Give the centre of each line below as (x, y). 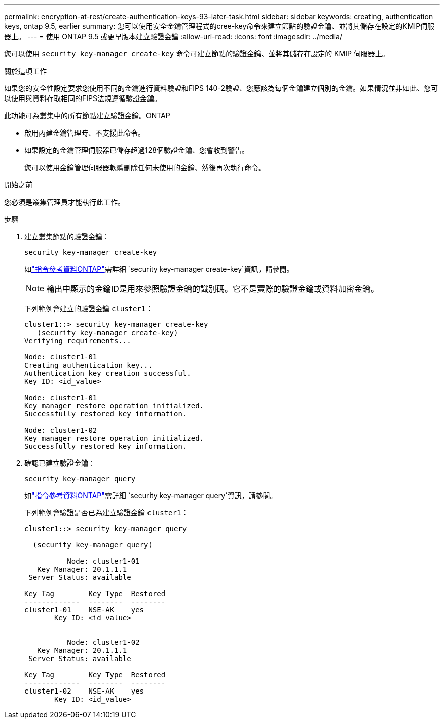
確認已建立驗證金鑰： (60, 463)
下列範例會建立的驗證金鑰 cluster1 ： (89, 308)
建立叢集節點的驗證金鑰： (67, 236)
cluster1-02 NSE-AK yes (84, 691)
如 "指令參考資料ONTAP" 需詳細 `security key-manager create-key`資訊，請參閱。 (159, 269)
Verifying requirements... (78, 341)
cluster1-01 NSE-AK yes (84, 610)
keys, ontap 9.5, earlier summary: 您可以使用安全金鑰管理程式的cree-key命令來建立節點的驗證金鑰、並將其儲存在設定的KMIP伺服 (219, 26)
